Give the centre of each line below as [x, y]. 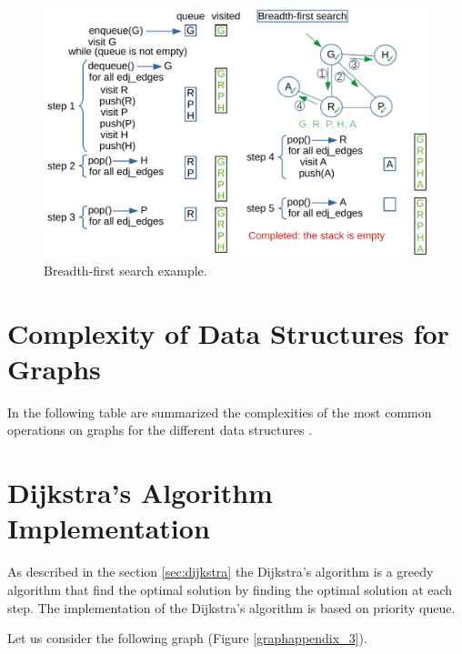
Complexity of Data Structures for [228, 332]
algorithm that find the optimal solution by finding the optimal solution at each [230, 589]
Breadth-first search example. [126, 270]
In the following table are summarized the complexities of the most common [220, 412]
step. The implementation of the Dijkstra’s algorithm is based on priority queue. [231, 607]
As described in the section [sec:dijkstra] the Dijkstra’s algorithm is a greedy [221, 572]
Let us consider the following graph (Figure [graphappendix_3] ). [187, 638]
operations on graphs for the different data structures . [160, 430]
